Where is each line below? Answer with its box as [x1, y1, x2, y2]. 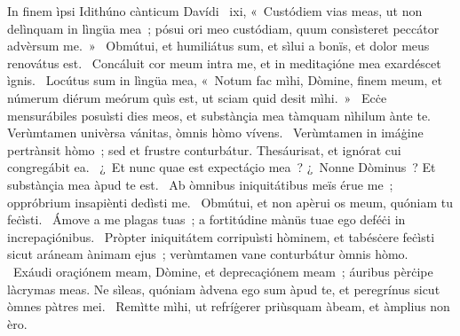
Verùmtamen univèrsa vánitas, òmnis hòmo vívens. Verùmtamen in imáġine [7, 123, 424, 142]
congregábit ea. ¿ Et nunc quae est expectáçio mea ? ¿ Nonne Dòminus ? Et [7, 158, 436, 176]
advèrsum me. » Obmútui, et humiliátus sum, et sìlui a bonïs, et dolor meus [7, 36, 430, 55]
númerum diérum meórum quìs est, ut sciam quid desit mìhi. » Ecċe [7, 88, 387, 106]
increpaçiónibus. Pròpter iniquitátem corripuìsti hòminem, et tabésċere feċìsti [7, 227, 435, 246]
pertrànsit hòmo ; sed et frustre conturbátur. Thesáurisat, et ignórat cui [7, 140, 401, 159]
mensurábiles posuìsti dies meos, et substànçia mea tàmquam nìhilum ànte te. [7, 105, 432, 124]
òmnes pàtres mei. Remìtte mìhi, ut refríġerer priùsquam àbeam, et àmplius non [7, 297, 450, 316]
